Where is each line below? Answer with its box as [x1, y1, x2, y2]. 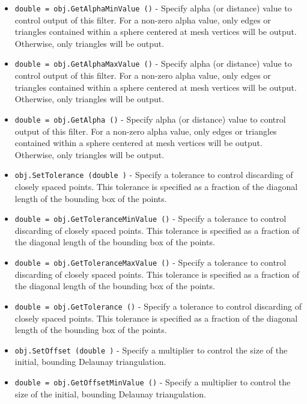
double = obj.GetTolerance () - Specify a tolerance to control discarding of [14, 299, 302, 312]
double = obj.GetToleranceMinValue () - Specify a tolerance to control [14, 212, 287, 225]
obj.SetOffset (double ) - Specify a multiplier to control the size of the [14, 343, 288, 356]
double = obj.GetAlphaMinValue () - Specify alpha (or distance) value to [14, 2, 292, 14]
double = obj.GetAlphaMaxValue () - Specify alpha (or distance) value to [14, 57, 292, 70]
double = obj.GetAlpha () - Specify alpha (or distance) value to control [14, 112, 286, 125]
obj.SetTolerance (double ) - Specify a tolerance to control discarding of [14, 168, 293, 181]
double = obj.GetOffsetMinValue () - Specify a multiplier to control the [14, 375, 291, 388]
